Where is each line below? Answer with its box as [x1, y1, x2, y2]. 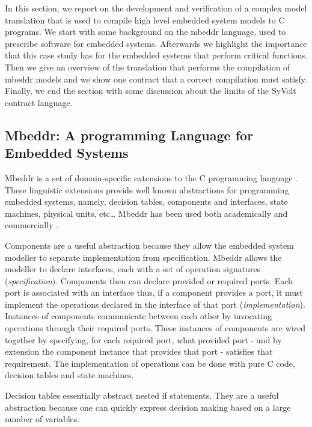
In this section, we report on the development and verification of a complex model [5, 2, 307, 14]
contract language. [5, 96, 73, 108]
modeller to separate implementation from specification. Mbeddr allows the [5, 251, 282, 263]
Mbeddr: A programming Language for [5, 125, 254, 144]
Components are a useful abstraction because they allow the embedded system [5, 238, 294, 251]
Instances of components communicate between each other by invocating [5, 310, 272, 322]
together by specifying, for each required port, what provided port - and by [5, 333, 282, 346]
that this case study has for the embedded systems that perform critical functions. [5, 49, 308, 61]
